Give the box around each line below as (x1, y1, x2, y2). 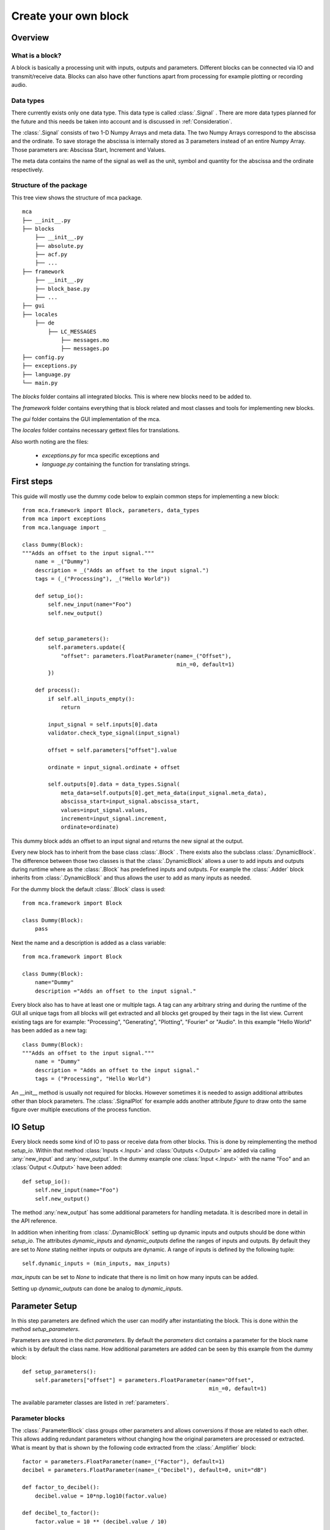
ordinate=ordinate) (61, 824, 119, 830)
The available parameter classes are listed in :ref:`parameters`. (11, 1398, 169, 1406)
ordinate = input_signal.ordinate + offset (48, 764, 180, 771)
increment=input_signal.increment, (61, 815, 167, 823)
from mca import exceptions (22, 515, 106, 523)
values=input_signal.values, (61, 807, 148, 813)
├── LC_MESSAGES (48, 328, 97, 335)
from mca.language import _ (22, 524, 106, 531)
